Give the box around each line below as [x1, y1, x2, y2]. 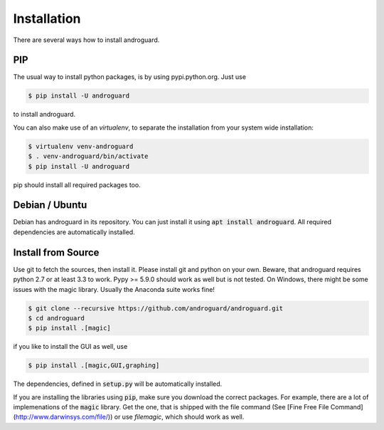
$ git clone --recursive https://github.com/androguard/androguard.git [28, 304, 284, 313]
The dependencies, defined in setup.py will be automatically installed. [13, 379, 223, 388]
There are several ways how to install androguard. [13, 36, 160, 44]
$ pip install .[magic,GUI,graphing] [28, 362, 160, 369]
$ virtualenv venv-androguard [28, 142, 134, 150]
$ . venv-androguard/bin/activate [28, 152, 149, 160]
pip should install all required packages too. [13, 180, 142, 189]
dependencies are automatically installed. [13, 228, 135, 236]
